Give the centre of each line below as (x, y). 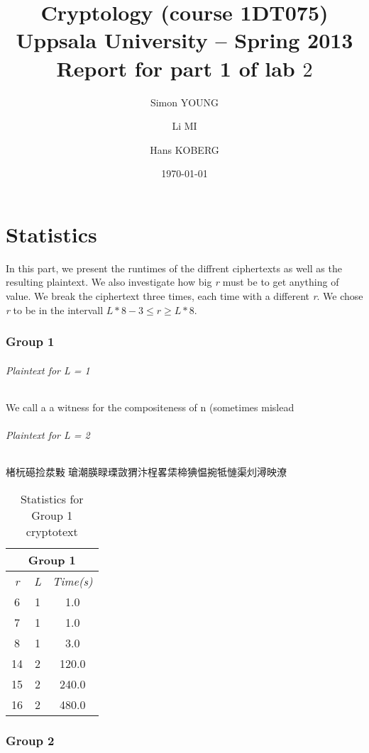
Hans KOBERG (184, 149)
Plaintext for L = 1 (48, 370)
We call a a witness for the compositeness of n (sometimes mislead (150, 407)
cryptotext (52, 531)
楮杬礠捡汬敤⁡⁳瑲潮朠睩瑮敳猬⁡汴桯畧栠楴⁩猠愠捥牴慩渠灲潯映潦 (146, 472)
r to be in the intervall (55, 309)
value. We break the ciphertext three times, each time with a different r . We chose (184, 296)
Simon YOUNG (184, 102)
